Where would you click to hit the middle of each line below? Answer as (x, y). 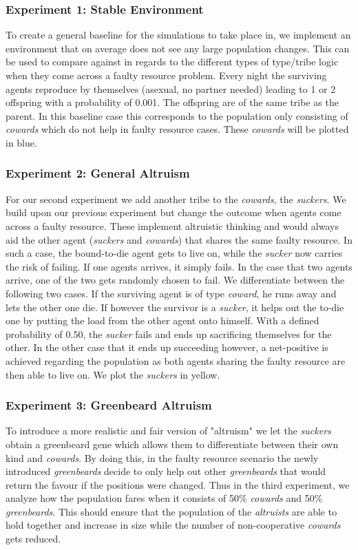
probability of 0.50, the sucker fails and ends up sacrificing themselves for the (169, 334)
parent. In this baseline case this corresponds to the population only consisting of (177, 115)
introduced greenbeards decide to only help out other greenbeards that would (166, 471)
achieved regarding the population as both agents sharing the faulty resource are (176, 360)
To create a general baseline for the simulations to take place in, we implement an (178, 35)
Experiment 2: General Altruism (98, 173)
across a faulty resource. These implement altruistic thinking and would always (172, 225)
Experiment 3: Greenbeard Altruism (109, 405)
